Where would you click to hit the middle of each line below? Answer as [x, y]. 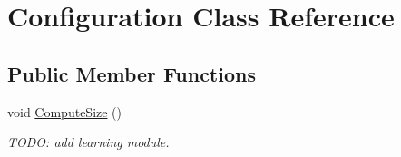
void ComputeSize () [65, 111]
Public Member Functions [132, 73]
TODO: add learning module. [88, 142]
